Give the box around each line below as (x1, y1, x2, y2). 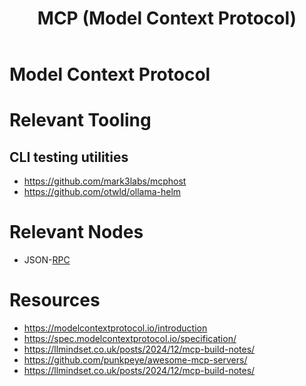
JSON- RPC (23, 254, 71, 266)
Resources (9, 289, 101, 312)
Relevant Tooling (9, 109, 152, 132)
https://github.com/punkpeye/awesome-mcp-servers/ (23, 354, 248, 366)
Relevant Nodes (9, 221, 144, 244)
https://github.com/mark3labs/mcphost (23, 175, 187, 187)
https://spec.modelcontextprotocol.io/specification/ (23, 333, 237, 345)
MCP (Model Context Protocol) (37, 7, 297, 30)
